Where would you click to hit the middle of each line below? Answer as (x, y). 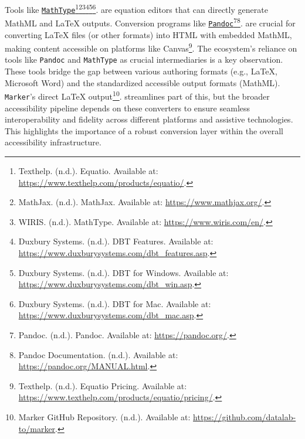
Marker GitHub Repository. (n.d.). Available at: (104, 416)
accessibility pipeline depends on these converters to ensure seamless (128, 108)
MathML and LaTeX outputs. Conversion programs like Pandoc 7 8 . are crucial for (150, 22)
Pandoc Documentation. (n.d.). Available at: (98, 354)
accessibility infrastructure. (53, 142)
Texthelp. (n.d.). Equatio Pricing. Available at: (103, 385)
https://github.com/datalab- (245, 416)
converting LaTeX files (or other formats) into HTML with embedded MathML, (148, 34)
